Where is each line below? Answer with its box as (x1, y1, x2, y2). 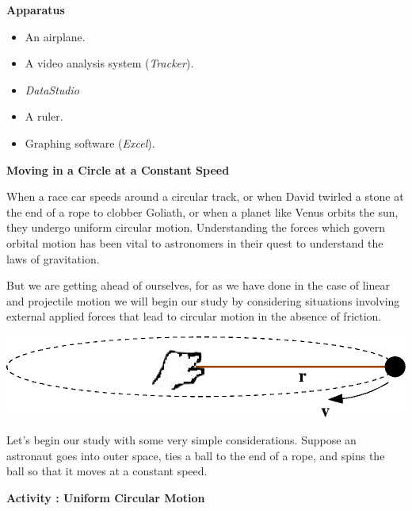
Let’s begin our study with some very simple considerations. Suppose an (6, 432, 357, 448)
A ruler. (25, 108, 63, 125)
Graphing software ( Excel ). (25, 134, 155, 151)
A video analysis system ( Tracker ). (25, 55, 194, 71)
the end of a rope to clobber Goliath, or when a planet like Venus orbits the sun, (6, 203, 399, 220)
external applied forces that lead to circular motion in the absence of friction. (6, 308, 382, 325)
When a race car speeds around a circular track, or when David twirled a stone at (6, 188, 404, 205)
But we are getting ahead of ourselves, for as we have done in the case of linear (6, 277, 390, 294)
